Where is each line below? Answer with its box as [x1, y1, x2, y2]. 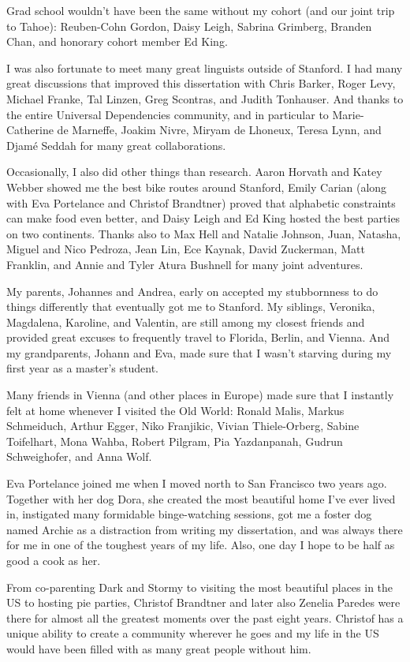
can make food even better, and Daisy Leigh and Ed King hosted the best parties [6, 210, 401, 226]
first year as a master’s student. [6, 360, 158, 376]
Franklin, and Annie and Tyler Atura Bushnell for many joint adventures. [6, 256, 363, 272]
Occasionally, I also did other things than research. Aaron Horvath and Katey [6, 163, 382, 180]
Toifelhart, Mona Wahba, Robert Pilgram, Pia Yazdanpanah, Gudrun [6, 432, 343, 449]
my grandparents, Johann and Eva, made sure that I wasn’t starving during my [6, 344, 392, 361]
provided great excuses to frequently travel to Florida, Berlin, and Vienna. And [6, 329, 390, 346]
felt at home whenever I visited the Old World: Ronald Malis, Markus [6, 402, 345, 418]
